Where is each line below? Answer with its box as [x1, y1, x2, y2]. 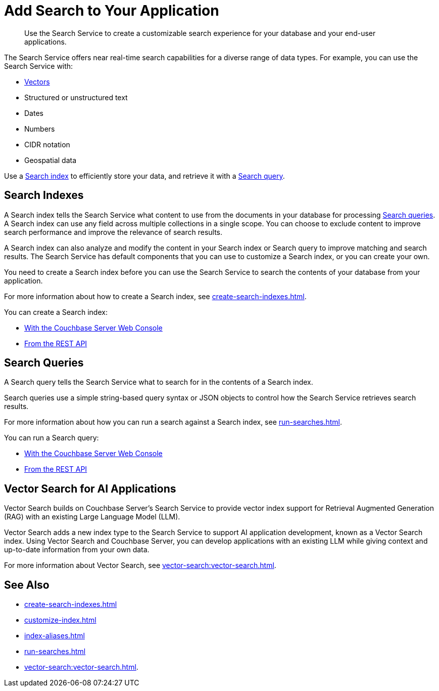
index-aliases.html [24, 631, 85, 640]
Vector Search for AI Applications [4, 482, 176, 495]
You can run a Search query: [4, 433, 99, 442]
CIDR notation [24, 140, 70, 149]
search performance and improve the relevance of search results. [4, 227, 223, 236]
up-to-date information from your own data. [4, 545, 150, 554]
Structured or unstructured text [24, 93, 128, 102]
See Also [4, 578, 50, 591]
